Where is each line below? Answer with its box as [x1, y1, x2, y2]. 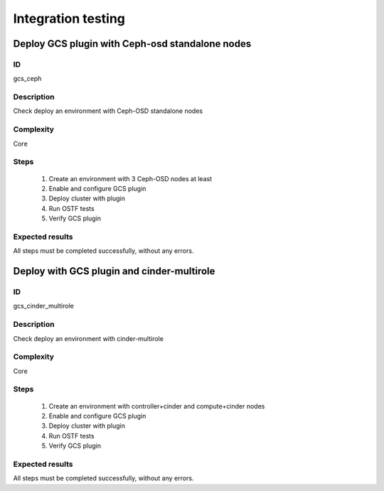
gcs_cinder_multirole [13, 302, 74, 311]
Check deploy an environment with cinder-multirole [13, 334, 164, 342]
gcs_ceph [13, 75, 42, 83]
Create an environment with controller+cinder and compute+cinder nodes [48, 401, 265, 410]
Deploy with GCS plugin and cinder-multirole [13, 265, 215, 277]
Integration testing [13, 11, 126, 26]
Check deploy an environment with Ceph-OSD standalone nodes [13, 107, 203, 115]
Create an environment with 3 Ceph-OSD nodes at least [48, 174, 213, 183]
